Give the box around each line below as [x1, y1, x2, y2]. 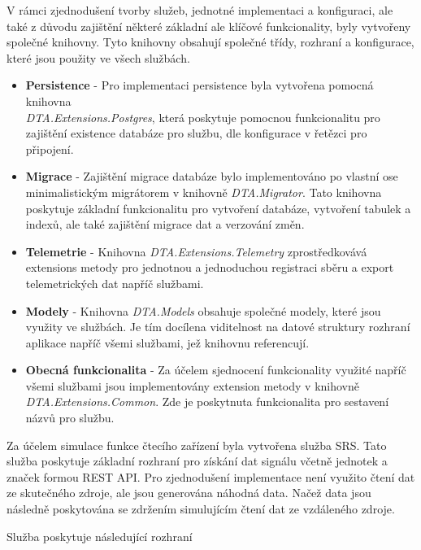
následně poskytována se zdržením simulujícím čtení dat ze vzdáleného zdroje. [7, 500, 395, 517]
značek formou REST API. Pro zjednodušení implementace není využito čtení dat [7, 468, 415, 485]
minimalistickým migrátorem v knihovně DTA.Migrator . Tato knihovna [25, 183, 382, 200]
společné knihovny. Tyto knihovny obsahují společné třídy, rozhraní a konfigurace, [7, 33, 414, 50]
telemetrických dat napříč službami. [25, 274, 204, 291]
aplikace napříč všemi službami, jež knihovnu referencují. [25, 334, 310, 351]
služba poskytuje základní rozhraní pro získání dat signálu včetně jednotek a [7, 452, 388, 469]
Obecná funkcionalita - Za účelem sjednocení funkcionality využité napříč [25, 361, 406, 378]
